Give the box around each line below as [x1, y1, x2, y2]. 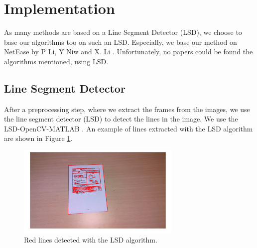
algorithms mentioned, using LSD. [4, 56, 109, 66]
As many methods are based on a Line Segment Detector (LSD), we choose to [4, 27, 242, 37]
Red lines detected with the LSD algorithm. [24, 235, 157, 245]
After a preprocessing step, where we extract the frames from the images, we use [4, 104, 250, 114]
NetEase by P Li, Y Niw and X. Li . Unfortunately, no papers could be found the [4, 46, 253, 57]
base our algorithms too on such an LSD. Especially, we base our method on [4, 36, 237, 47]
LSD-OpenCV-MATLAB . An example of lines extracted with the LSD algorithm [4, 123, 253, 133]
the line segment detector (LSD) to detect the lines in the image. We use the [4, 114, 238, 124]
